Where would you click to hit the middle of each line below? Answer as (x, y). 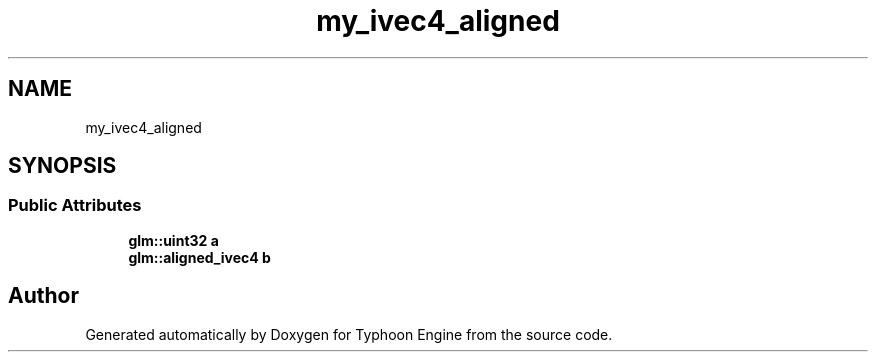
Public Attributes (75, 205)
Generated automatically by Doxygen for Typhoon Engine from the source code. (349, 334)
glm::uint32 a (173, 240)
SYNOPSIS (62, 166)
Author (43, 296)
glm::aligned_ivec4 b (199, 257)
